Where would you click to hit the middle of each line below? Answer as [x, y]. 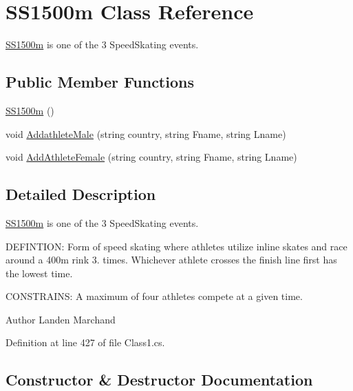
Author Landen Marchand [61, 319]
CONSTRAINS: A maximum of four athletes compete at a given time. [154, 296]
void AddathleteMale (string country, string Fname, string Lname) [146, 133]
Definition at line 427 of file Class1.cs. [85, 342]
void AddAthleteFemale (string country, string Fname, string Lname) [151, 157]
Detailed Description [81, 194]
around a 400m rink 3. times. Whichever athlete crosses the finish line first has [171, 260]
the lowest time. [39, 273]
